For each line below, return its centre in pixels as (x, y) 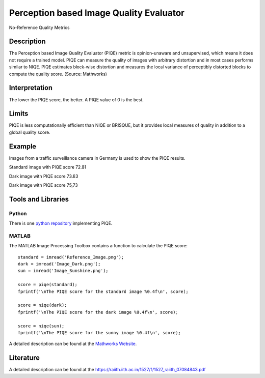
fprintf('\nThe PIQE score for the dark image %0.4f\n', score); (98, 312)
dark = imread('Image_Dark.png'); (59, 264)
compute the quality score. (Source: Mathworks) (58, 74)
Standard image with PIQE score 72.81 (48, 167)
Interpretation (31, 88)
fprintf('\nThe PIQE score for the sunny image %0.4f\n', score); (99, 333)
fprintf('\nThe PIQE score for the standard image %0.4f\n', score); (103, 291)
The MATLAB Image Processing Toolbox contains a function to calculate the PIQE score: (98, 246)
